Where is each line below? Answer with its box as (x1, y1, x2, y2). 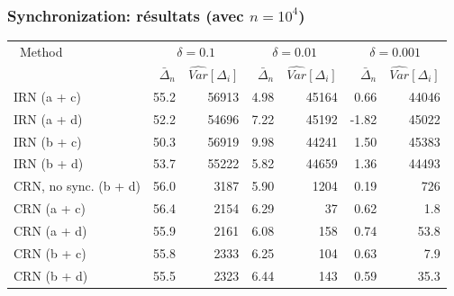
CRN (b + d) (14, 265, 88, 284)
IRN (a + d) (14, 109, 83, 128)
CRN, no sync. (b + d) (14, 176, 141, 195)
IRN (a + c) (14, 86, 81, 105)
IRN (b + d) (14, 154, 84, 173)
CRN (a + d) (14, 220, 87, 239)
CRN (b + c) (14, 243, 86, 262)
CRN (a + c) (14, 199, 86, 218)
